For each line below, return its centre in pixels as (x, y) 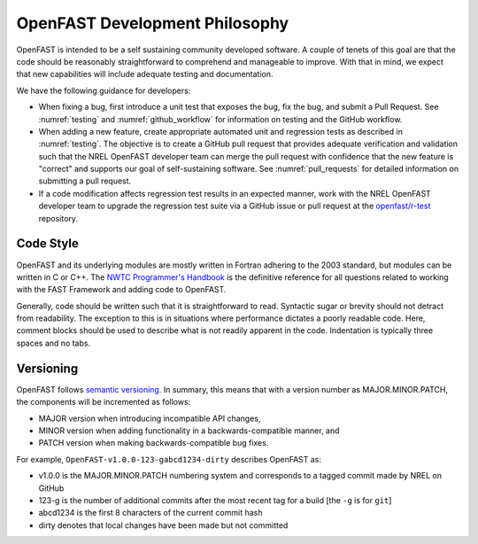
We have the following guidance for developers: (104, 90)
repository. (58, 218)
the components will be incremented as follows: (104, 402)
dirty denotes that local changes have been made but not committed (163, 525)
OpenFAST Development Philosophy (153, 23)
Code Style (47, 244)
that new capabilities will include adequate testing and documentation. (145, 74)
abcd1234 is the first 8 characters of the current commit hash (150, 513)
